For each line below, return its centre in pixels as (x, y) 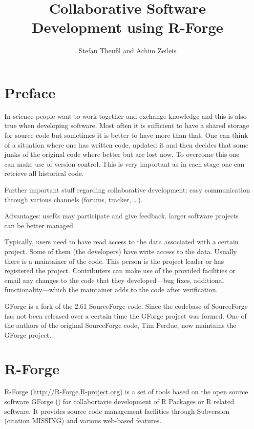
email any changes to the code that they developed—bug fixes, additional (114, 280)
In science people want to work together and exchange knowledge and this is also (126, 116)
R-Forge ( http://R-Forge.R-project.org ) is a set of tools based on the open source (126, 392)
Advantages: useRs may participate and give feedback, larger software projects (122, 216)
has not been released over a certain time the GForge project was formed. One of (126, 315)
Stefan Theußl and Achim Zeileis (127, 51)
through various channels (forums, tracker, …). (74, 199)
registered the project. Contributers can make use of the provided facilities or (120, 270)
